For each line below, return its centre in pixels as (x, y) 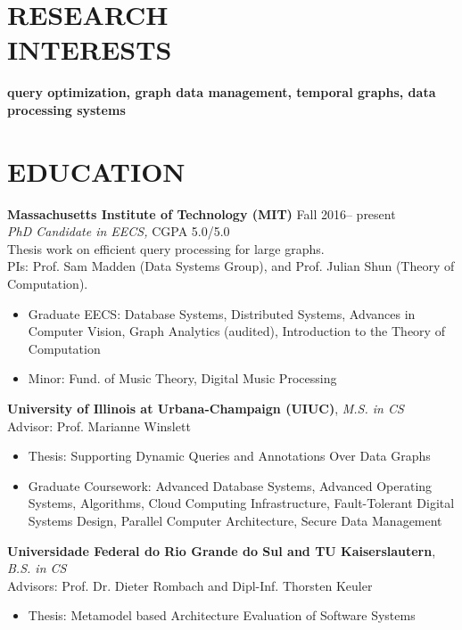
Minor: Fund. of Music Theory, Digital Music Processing (182, 378)
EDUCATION (96, 171)
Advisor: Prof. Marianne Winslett (99, 425)
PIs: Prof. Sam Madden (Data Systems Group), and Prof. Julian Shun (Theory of (231, 266)
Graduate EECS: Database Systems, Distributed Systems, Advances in (222, 313)
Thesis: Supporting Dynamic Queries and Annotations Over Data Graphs (229, 456)
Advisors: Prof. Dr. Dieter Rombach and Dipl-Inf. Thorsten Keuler (190, 585)
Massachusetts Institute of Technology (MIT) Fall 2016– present (202, 213)
